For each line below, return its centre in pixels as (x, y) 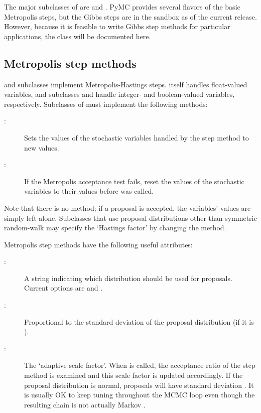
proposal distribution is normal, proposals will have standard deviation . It (139, 385)
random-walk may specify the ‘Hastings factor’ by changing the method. (115, 228)
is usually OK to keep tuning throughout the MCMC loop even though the (140, 395)
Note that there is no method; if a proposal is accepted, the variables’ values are (127, 208)
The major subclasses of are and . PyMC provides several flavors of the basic (122, 7)
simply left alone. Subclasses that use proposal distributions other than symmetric (130, 218)
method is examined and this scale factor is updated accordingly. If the (134, 375)
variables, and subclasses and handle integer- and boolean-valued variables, (119, 94)
